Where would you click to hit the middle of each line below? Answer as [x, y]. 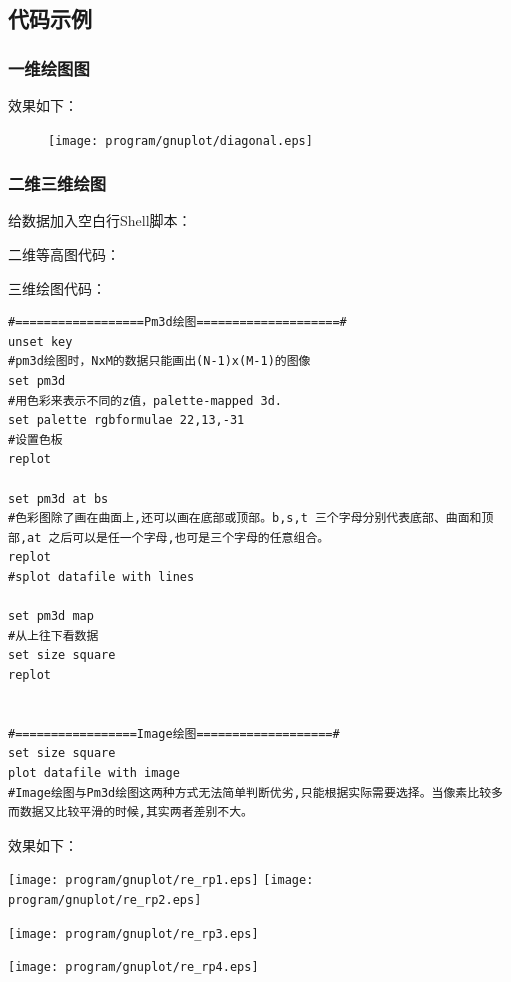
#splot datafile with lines [101, 576]
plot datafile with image [94, 772]
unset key [40, 341]
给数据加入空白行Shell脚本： [100, 220]
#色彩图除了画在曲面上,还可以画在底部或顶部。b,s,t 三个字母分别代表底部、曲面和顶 [251, 518]
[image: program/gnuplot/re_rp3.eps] [133, 933]
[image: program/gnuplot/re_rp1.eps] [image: [161, 880]
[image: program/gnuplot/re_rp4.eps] [133, 967]
